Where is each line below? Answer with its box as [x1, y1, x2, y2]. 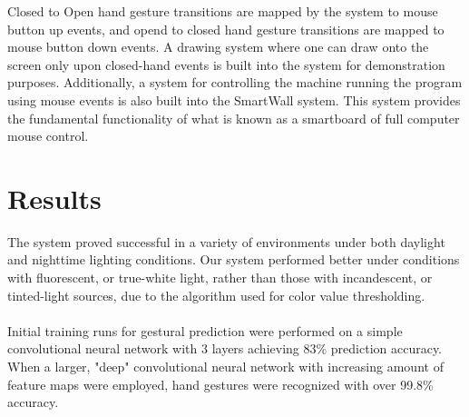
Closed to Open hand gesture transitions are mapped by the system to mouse [7, 2, 438, 20]
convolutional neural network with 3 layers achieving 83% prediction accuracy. [7, 339, 443, 358]
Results [7, 179, 102, 216]
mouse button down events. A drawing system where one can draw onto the [7, 37, 429, 56]
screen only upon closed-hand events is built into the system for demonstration [7, 55, 445, 74]
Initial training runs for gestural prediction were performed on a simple [7, 321, 403, 340]
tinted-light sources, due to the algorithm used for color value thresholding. [7, 285, 425, 304]
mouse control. [7, 126, 89, 145]
